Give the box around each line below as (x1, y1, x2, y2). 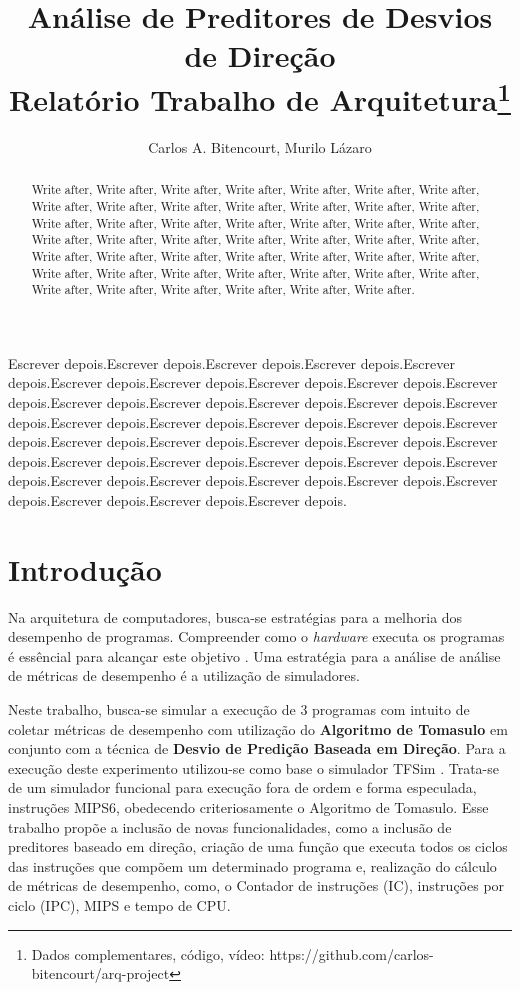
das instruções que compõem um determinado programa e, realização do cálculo (8, 855, 497, 876)
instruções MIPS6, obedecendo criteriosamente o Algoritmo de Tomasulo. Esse (8, 797, 489, 818)
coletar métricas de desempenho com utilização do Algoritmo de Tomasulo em (8, 718, 508, 739)
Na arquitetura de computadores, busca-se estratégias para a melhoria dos (8, 606, 463, 627)
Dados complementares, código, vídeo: (31, 943, 265, 964)
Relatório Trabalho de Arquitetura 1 (9, 74, 511, 119)
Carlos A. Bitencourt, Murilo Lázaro (148, 136, 372, 157)
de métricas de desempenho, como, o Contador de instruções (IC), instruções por (8, 875, 505, 896)
